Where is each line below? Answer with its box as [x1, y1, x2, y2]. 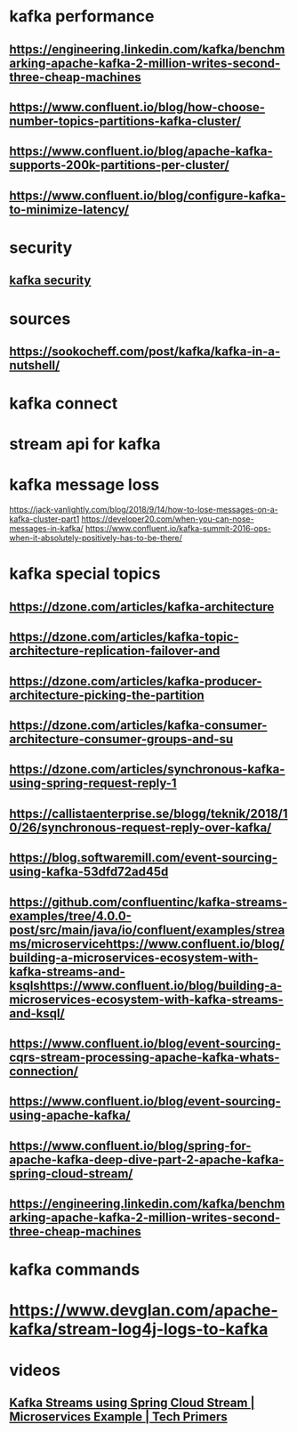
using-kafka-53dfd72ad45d [9, 864, 169, 879]
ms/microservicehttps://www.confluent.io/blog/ [9, 936, 285, 951]
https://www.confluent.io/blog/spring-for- [9, 1137, 252, 1154]
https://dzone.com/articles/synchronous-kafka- [9, 762, 285, 777]
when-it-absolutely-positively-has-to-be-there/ [9, 532, 182, 544]
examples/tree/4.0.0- [9, 908, 132, 923]
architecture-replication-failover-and [9, 644, 221, 659]
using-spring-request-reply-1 [9, 776, 177, 791]
